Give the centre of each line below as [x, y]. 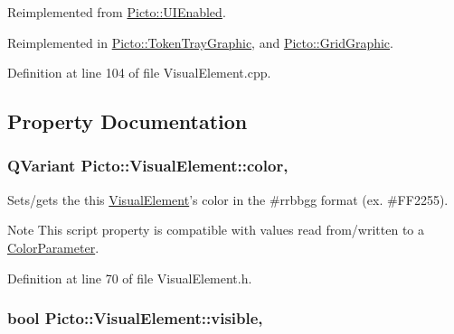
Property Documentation [128, 121]
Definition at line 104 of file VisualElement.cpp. [139, 73]
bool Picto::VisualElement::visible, [135, 318]
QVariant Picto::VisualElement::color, [148, 166]
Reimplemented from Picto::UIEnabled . [117, 12]
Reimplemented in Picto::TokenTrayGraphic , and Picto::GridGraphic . [200, 42]
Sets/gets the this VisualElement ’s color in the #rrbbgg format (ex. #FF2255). [228, 199]
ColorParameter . [53, 247]
